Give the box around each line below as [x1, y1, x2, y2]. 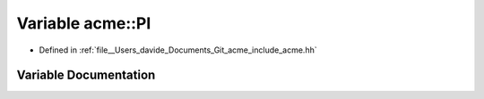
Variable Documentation [16, 68, 156, 83]
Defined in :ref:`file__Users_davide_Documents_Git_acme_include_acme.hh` [39, 45, 317, 55]
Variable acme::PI [16, 13, 151, 33]
